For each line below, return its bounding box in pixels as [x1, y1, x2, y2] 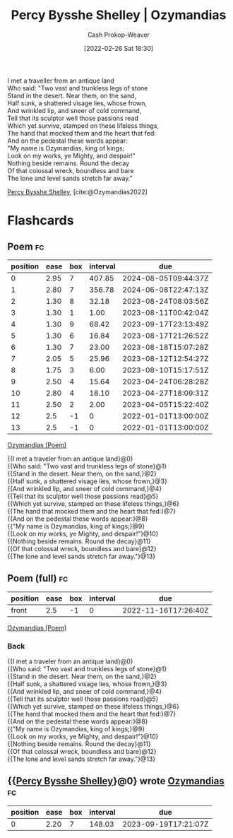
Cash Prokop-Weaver [87, 30, 150, 39]
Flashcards [7, 213, 74, 229]
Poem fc [7, 240, 44, 252]
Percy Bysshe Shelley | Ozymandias [11, 7, 227, 23]
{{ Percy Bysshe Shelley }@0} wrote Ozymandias [7, 775, 225, 787]
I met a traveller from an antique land [7, 76, 114, 85]
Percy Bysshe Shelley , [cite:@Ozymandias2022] [7, 187, 148, 196]
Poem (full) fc [7, 572, 68, 584]
